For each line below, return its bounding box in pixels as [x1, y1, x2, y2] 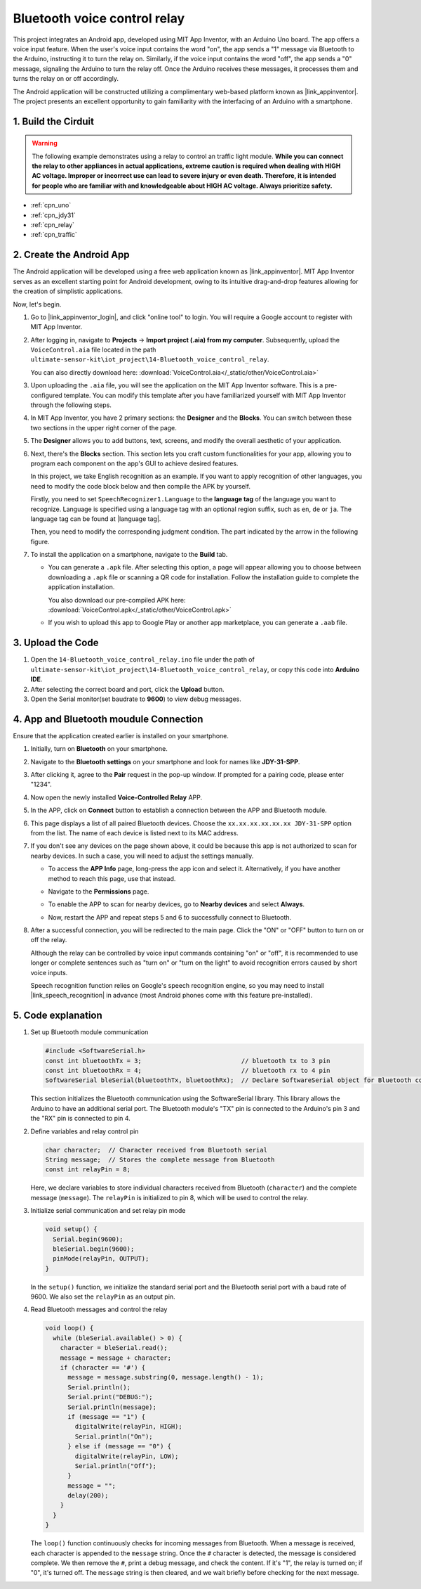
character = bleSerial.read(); [60, 1344, 168, 1352]
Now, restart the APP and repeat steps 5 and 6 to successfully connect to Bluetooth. [48, 913, 292, 921]
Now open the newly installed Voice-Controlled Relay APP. [30, 793, 203, 802]
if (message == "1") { [67, 1413, 146, 1420]
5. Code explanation [13, 1010, 103, 1022]
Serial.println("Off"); [74, 1462, 157, 1469]
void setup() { [45, 1225, 98, 1233]
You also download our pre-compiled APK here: [48, 596, 186, 604]
